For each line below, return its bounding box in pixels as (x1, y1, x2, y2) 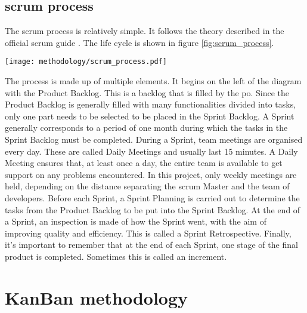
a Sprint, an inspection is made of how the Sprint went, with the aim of (5, 215, 266, 228)
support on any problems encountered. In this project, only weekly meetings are (5, 168, 297, 180)
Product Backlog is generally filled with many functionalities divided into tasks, (5, 98, 296, 111)
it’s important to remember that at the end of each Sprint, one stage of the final (5, 238, 298, 251)
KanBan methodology (5, 285, 188, 309)
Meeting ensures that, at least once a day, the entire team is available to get (5, 156, 283, 169)
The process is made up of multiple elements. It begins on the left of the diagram (5, 75, 302, 87)
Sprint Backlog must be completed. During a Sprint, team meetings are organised (5, 133, 303, 146)
